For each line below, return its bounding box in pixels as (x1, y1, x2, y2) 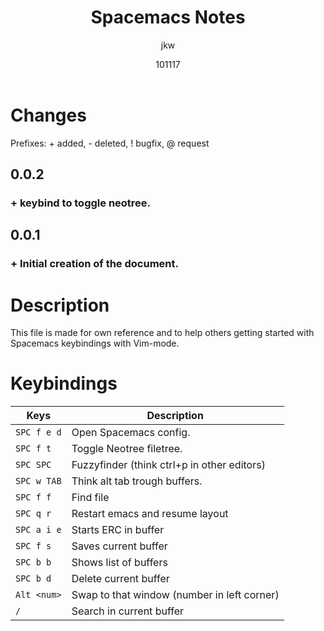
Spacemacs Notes (90, 6, 246, 29)
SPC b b (15, 557, 52, 568)
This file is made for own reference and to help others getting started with (10, 327, 315, 339)
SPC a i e (15, 524, 62, 536)
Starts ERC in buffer (71, 523, 165, 537)
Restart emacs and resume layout (71, 507, 229, 521)
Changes (10, 104, 87, 126)
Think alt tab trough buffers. (71, 474, 203, 488)
